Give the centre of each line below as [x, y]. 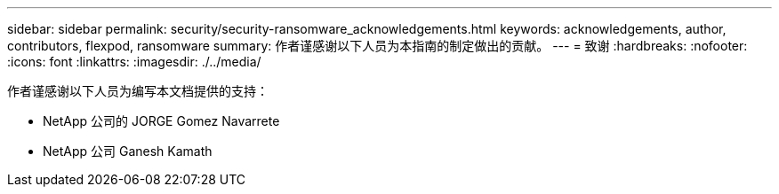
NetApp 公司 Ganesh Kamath [128, 151]
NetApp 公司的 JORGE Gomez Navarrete [161, 121]
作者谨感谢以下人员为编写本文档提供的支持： [138, 91]
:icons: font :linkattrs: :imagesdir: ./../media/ [134, 62]
